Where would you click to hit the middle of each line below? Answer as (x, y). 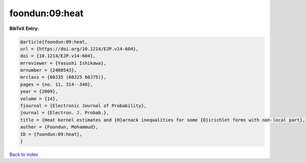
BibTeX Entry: (24, 28)
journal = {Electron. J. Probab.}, (65, 113)
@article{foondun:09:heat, (54, 42)
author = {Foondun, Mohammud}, (59, 127)
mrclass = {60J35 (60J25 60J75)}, (63, 77)
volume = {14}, (39, 99)
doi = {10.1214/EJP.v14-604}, (58, 56)
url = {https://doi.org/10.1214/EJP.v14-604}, (79, 49)
